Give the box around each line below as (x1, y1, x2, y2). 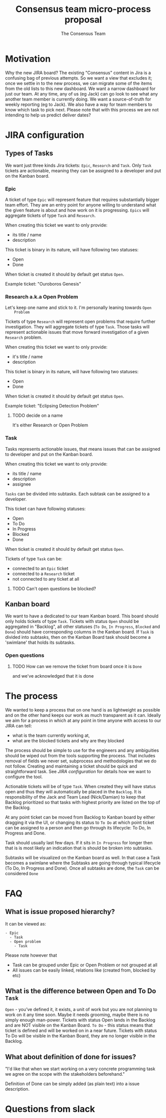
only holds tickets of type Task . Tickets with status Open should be (5, 618, 139, 624)
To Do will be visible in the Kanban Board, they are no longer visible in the (5, 1033, 155, 1039)
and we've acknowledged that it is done (12, 673, 94, 679)
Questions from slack (5, 1104, 95, 1115)
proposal (64, 14, 102, 25)
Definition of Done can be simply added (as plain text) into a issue (5, 1081, 140, 1087)
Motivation (5, 53, 51, 64)
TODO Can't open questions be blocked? (12, 586, 96, 592)
